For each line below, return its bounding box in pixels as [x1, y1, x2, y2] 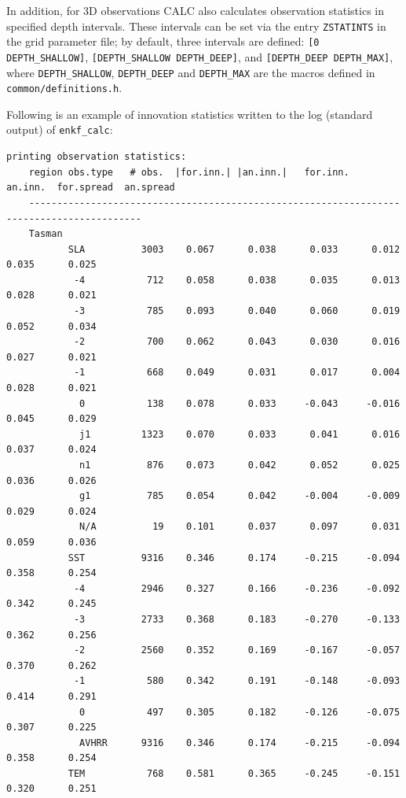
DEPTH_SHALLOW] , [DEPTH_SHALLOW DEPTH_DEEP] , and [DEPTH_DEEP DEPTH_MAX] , [6, 48, 393, 65]
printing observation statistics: [6, 151, 187, 163]
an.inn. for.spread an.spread [6, 182, 175, 194]
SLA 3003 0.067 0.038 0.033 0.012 [68, 243, 401, 255]
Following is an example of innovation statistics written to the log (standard [6, 105, 373, 122]
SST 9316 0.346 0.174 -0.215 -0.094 [68, 552, 401, 563]
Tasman [28, 228, 63, 240]
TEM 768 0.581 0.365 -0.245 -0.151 [68, 767, 401, 779]
